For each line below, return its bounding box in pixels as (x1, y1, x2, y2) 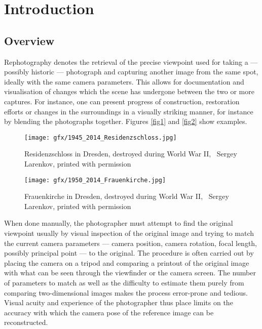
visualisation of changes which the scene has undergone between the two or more (4, 86, 254, 97)
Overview (4, 32, 55, 48)
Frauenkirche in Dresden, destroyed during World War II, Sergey (24, 191, 229, 201)
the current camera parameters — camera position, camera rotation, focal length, (4, 237, 257, 248)
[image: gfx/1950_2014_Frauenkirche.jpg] (24, 176, 166, 184)
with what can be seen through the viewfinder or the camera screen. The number (4, 267, 256, 278)
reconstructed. (4, 317, 48, 327)
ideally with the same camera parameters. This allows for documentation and (4, 76, 244, 87)
